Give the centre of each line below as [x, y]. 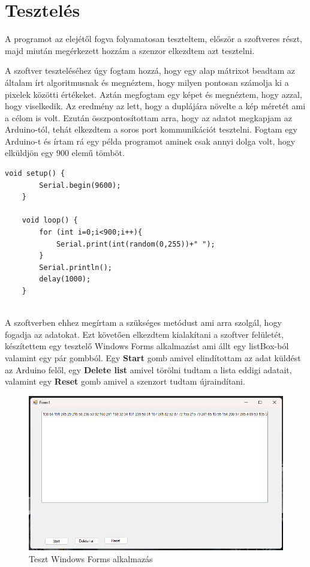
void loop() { [50, 220]
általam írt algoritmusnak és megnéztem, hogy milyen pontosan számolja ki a [147, 82]
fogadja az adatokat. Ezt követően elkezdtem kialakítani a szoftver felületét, [145, 334]
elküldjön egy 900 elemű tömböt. [65, 153]
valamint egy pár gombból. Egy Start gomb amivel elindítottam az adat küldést [153, 357]
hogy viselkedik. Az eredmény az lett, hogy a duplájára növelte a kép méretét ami [155, 106]
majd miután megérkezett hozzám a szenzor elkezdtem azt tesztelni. [130, 50]
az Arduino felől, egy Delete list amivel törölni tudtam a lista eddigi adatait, [148, 369]
